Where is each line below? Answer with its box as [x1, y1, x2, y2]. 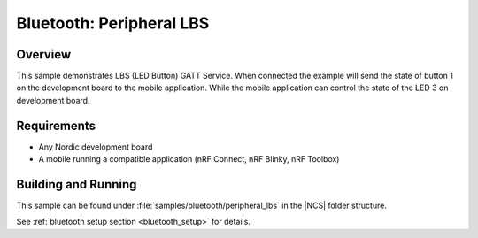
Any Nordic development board [38, 142, 153, 152]
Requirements [16, 118, 96, 133]
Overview [16, 47, 72, 62]
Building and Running [16, 177, 137, 192]
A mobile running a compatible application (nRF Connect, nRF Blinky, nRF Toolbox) [38, 154, 340, 165]
